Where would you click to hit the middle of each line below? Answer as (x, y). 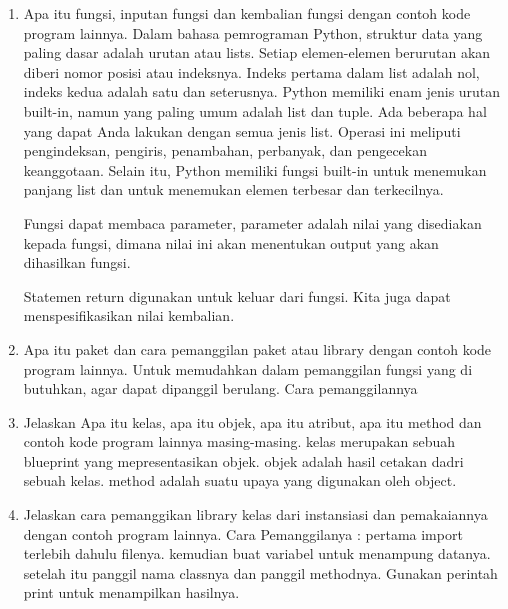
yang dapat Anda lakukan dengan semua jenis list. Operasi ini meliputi (242, 130)
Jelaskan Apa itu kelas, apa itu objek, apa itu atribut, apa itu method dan (252, 421)
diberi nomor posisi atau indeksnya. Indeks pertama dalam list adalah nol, (251, 71)
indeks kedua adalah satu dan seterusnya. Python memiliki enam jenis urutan (262, 91)
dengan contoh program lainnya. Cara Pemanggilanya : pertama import (243, 533)
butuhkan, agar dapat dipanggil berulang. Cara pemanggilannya (220, 388)
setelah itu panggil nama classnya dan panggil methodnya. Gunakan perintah (260, 572)
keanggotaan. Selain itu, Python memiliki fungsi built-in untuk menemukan (255, 169)
